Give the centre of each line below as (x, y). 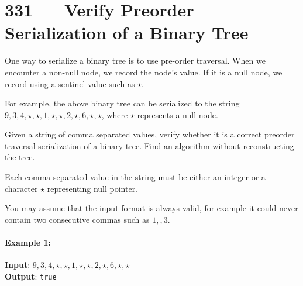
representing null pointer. (92, 188)
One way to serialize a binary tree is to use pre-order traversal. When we (135, 61)
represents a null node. (178, 114)
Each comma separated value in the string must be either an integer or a (135, 177)
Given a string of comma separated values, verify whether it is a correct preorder (150, 134)
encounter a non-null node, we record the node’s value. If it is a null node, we (144, 72)
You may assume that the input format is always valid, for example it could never (151, 208)
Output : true (31, 276)
